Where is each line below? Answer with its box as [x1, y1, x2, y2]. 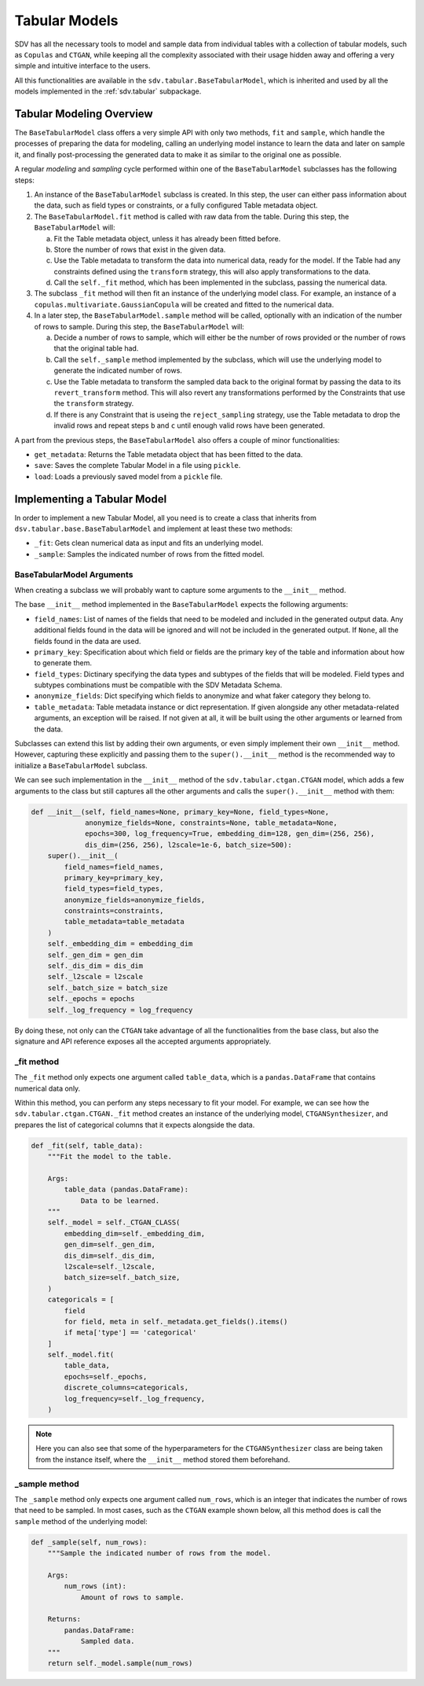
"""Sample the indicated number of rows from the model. [47, 1549, 272, 1558]
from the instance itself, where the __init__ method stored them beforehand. [35, 1455, 291, 1464]
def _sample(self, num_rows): [31, 1537, 148, 1547]
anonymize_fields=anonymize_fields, [64, 895, 206, 904]
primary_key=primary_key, [64, 873, 164, 882]
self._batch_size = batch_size [47, 983, 168, 992]
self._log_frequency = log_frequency [47, 1005, 193, 1014]
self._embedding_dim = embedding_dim [47, 940, 193, 948]
